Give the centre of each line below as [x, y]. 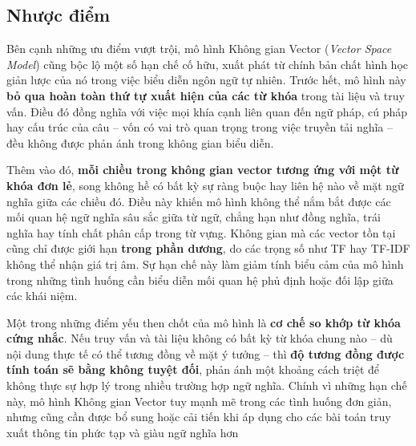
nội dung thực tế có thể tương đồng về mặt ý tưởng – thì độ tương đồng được [206, 353]
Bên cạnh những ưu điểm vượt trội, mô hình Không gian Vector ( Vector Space [199, 49]
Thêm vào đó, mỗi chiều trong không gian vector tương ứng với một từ [203, 170]
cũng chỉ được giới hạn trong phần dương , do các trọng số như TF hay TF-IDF [208, 248]
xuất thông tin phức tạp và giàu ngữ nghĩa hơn [123, 432]
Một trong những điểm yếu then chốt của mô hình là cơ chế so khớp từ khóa [204, 322]
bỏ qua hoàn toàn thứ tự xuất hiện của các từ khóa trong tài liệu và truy [206, 95]
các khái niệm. [42, 296]
